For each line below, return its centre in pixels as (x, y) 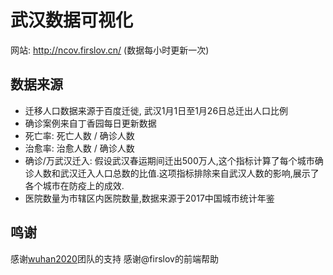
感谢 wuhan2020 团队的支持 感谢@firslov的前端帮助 (114, 258)
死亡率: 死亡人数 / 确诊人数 (79, 135)
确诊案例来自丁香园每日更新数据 (90, 123)
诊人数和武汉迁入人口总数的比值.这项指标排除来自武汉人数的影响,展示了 (172, 173)
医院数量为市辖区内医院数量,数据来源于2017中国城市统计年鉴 (149, 198)
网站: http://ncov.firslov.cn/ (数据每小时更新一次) (110, 50)
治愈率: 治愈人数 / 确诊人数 (79, 148)
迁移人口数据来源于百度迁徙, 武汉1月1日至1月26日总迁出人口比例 (156, 110)
